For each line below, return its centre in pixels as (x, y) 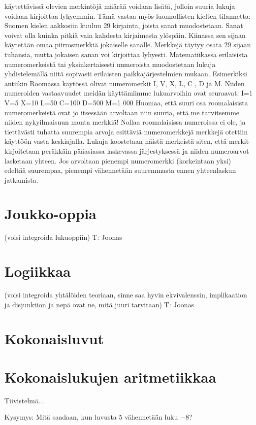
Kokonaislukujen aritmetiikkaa (111, 376)
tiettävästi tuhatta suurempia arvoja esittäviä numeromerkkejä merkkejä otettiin (126, 131)
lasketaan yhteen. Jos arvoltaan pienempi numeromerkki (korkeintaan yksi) (118, 160)
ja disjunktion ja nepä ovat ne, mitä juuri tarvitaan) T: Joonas (99, 304)
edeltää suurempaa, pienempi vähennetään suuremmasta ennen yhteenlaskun (120, 170)
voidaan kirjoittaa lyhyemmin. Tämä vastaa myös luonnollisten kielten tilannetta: (128, 16)
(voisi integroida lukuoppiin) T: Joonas (63, 237)
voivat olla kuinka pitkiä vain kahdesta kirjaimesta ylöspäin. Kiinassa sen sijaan (125, 35)
